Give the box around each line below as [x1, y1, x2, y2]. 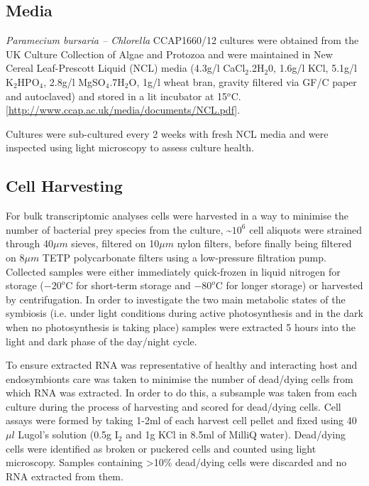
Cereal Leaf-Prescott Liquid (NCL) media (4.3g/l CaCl [6, 60, 246, 75]
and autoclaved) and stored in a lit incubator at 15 [6, 88, 228, 103]
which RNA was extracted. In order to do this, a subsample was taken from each [6, 385, 357, 400]
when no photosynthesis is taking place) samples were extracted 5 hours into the [6, 319, 356, 334]
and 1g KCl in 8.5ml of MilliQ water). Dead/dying [126, 427, 346, 442]
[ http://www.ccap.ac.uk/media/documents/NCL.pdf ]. [6, 102, 241, 117]
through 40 [6, 236, 53, 251]
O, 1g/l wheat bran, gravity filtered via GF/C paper [128, 74, 357, 89]
